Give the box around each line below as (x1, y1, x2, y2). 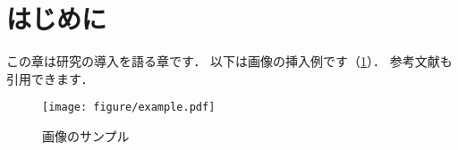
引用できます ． (6, 69, 94, 87)
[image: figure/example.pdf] (42, 101, 216, 114)
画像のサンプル (42, 126, 130, 145)
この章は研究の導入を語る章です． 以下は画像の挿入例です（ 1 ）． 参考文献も (6, 52, 453, 71)
